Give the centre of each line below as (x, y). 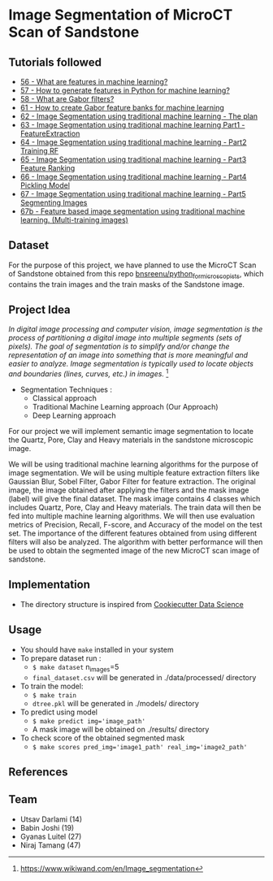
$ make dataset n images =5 (76, 668)
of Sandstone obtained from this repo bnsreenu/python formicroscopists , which (136, 274)
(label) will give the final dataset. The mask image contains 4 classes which (134, 499)
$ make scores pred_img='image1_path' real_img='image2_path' (140, 747)
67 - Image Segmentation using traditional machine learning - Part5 (133, 194)
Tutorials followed (55, 62)
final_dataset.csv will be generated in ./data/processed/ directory (144, 677)
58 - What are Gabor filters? (67, 99)
